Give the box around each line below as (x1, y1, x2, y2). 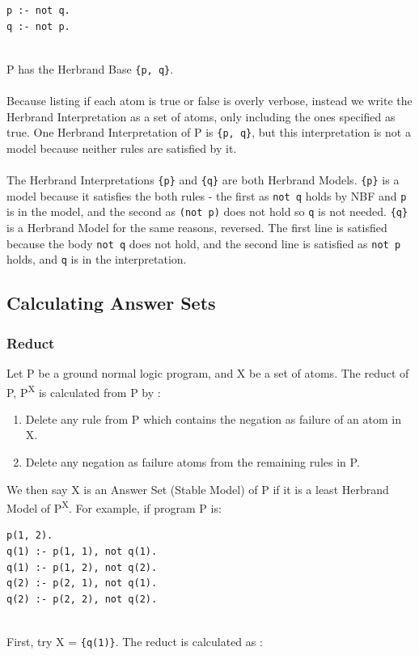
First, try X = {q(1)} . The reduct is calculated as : (6, 632, 263, 649)
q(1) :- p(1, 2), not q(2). (6, 561, 158, 573)
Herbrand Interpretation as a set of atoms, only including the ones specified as (6, 108, 396, 125)
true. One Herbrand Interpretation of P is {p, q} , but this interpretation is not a (6, 124, 411, 141)
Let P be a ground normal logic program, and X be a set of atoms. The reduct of (6, 364, 409, 381)
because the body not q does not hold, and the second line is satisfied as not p (6, 235, 401, 251)
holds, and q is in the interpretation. (6, 251, 187, 268)
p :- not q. (6, 5, 70, 16)
